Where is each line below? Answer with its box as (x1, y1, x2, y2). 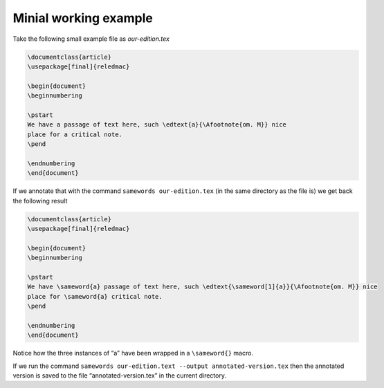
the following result (12, 196, 68, 205)
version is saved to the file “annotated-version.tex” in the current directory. (12, 371, 226, 380)
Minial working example (12, 10, 154, 26)
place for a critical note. (27, 130, 122, 138)
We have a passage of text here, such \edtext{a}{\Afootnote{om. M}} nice (27, 121, 287, 129)
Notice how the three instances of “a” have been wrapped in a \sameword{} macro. (12, 349, 254, 358)
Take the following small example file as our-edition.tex (12, 35, 170, 43)
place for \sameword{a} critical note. (27, 293, 163, 300)
